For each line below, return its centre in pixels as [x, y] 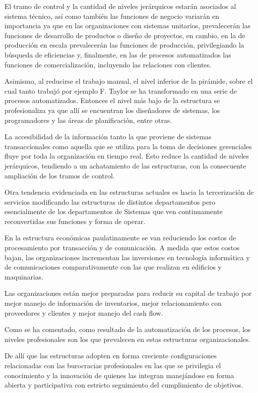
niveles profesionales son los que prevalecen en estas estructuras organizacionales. [128, 339]
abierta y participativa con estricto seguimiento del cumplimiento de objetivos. [124, 385]
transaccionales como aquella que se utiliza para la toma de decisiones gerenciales [128, 146]
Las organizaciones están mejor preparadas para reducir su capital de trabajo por [128, 293]
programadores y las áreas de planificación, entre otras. [88, 120]
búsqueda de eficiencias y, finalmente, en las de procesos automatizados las [118, 54]
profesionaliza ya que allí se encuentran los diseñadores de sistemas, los [112, 110]
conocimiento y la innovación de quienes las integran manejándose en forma [119, 375]
